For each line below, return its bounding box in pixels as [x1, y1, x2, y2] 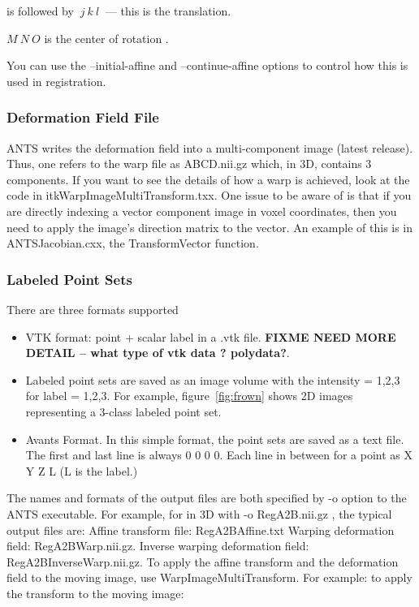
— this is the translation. [105, 2, 231, 19]
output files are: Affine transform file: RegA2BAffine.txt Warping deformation [6, 521, 395, 538]
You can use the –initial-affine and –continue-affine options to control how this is [6, 57, 408, 74]
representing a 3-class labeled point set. [25, 403, 222, 420]
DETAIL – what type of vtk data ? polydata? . [25, 344, 290, 361]
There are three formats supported [6, 300, 179, 317]
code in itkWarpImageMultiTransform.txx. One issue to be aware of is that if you [6, 187, 412, 204]
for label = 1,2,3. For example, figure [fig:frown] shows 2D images [25, 387, 353, 404]
